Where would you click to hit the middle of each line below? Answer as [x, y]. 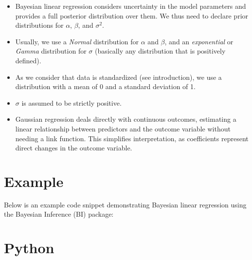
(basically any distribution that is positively [160, 51]
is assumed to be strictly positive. [72, 102]
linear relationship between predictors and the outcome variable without [123, 128]
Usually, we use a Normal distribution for [77, 41]
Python [29, 248]
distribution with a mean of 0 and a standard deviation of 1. [105, 86]
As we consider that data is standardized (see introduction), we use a [118, 77]
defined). [28, 60]
